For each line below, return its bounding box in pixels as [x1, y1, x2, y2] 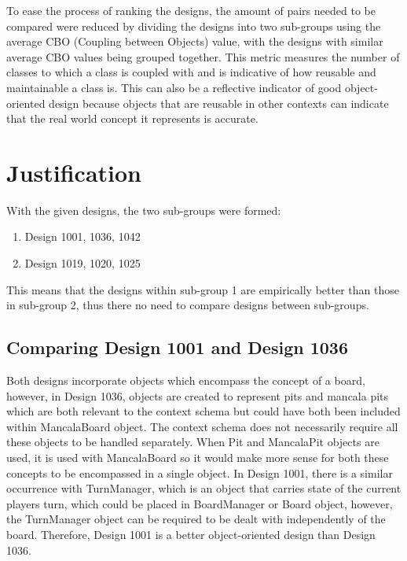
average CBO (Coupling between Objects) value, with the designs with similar [6, 33, 383, 50]
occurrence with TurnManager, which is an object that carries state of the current [6, 480, 401, 496]
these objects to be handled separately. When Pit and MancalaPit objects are [6, 434, 379, 450]
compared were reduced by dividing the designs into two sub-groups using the [6, 17, 381, 34]
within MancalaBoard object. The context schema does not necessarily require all [6, 418, 398, 434]
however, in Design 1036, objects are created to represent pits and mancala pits [6, 387, 389, 404]
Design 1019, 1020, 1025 [24, 255, 141, 271]
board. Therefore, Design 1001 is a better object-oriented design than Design [6, 526, 376, 542]
